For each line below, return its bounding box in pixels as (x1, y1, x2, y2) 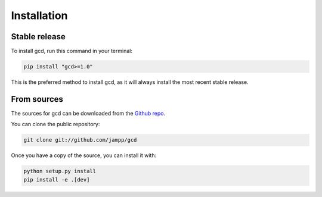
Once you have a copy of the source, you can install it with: (11, 152, 157, 159)
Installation (11, 9, 68, 22)
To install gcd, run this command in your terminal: (11, 48, 132, 55)
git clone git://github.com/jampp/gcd (23, 137, 137, 143)
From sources (11, 94, 64, 104)
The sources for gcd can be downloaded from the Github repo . (11, 110, 166, 117)
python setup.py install (23, 168, 97, 175)
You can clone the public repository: (11, 121, 100, 128)
